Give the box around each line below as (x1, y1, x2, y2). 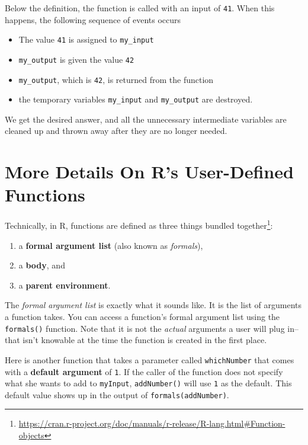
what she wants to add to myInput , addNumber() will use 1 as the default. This (5, 377, 292, 389)
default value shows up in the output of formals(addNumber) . (5, 388, 229, 401)
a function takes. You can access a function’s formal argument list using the (5, 310, 280, 322)
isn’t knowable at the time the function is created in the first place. (23, 334, 267, 346)
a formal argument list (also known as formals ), (18, 239, 203, 251)
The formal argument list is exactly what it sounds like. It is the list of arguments (5, 299, 302, 311)
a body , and (18, 259, 65, 271)
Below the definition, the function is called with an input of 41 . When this (5, 2, 275, 14)
